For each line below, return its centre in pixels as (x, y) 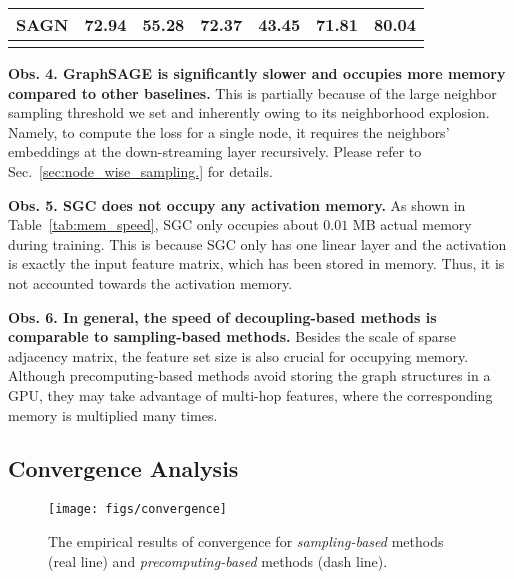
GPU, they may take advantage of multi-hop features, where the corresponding (250, 394)
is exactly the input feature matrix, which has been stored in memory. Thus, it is (256, 263)
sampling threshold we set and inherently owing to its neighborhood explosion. (249, 112)
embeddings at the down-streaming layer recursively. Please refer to (215, 151)
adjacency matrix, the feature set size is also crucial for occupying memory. (238, 355)
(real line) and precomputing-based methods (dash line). (218, 560)
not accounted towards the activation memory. (150, 282)
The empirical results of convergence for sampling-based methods (246, 540)
